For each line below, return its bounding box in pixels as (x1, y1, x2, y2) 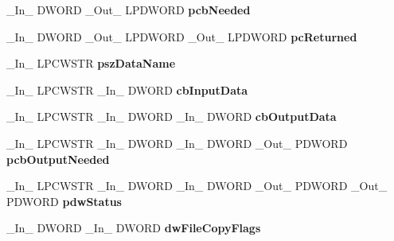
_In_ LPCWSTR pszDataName (6, 55, 176, 72)
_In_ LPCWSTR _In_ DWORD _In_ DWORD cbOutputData (6, 108, 337, 125)
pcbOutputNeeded (6, 150, 110, 167)
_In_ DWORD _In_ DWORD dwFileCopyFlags (6, 220, 261, 236)
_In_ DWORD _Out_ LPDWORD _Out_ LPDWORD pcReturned (6, 28, 357, 45)
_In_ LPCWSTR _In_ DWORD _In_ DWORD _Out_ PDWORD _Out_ (6, 177, 388, 194)
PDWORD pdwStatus (6, 192, 122, 209)
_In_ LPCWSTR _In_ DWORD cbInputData (6, 81, 248, 98)
